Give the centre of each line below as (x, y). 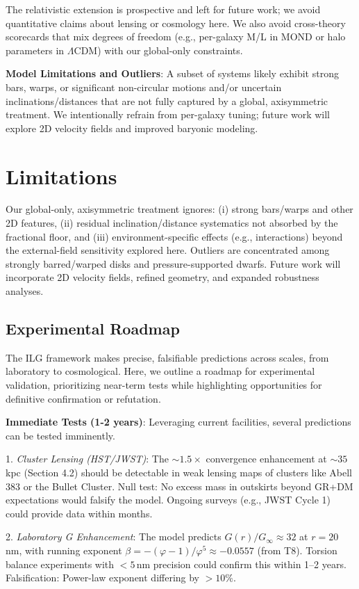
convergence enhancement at (266, 459)
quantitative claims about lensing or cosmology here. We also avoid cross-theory (176, 23)
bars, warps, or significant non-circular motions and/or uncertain (144, 87)
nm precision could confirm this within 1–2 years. (241, 564)
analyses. (25, 291)
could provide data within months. (79, 513)
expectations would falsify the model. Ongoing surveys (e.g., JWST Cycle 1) (168, 500)
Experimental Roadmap (93, 329)
